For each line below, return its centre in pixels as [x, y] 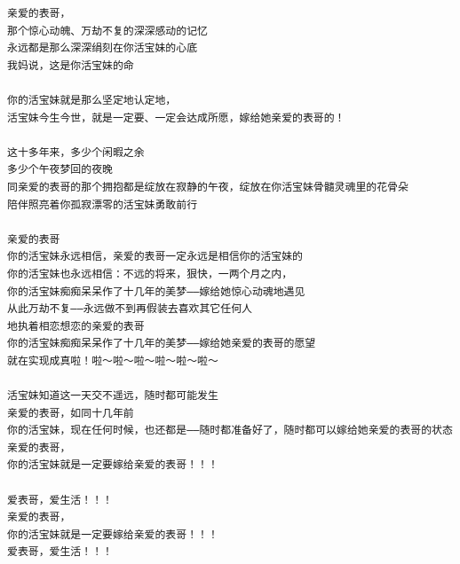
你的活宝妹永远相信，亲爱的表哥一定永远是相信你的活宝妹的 [155, 257]
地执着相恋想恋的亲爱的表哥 [76, 326]
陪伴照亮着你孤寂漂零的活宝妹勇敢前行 [103, 204]
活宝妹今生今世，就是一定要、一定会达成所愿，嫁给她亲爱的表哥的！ [176, 117]
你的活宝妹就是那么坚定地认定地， [92, 100]
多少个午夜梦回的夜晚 [60, 170]
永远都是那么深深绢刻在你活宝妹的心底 [103, 48]
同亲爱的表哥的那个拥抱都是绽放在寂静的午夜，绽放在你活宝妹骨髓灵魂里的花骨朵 [208, 187]
